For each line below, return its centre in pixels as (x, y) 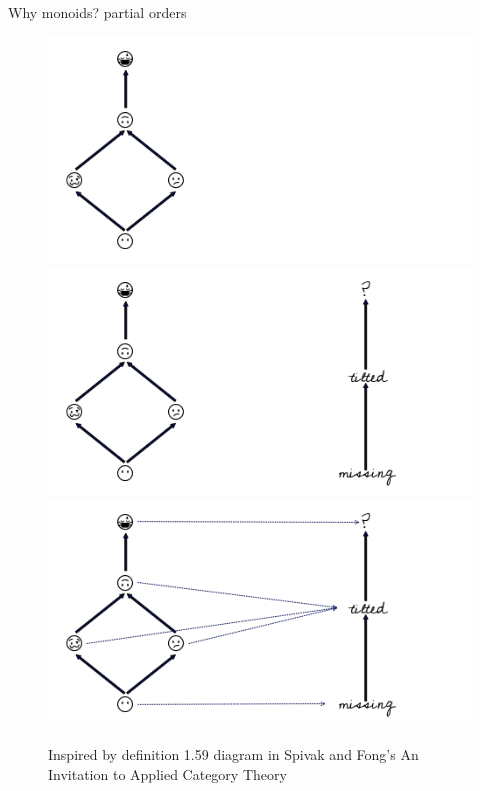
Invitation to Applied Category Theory (167, 773)
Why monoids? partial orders (97, 12)
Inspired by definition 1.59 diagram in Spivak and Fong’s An (233, 754)
